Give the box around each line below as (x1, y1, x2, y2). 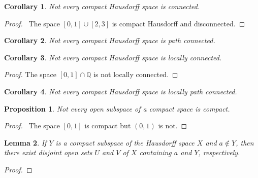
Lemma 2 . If (4, 137, 47, 148)
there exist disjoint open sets (4, 147, 92, 158)
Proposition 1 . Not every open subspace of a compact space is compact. (4, 103, 230, 114)
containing (139, 147, 172, 158)
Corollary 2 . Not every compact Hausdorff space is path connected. (4, 35, 215, 46)
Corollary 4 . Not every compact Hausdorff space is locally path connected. (4, 86, 237, 96)
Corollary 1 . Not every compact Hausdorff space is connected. (4, 1, 200, 11)
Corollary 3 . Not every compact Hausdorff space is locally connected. (4, 52, 222, 62)
